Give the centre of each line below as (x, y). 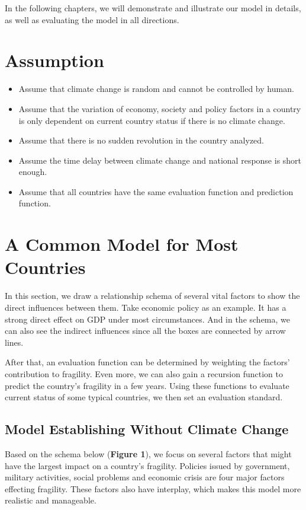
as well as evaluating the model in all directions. (92, 19)
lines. (14, 342)
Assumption (54, 60)
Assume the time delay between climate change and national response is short (160, 160)
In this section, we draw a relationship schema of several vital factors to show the (152, 296)
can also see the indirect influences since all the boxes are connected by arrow (145, 331)
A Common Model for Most (122, 244)
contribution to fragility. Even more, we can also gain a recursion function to (144, 373)
